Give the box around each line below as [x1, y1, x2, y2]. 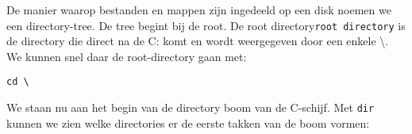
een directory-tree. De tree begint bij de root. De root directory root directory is [6, 17, 406, 33]
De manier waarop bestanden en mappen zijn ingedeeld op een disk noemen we [6, 2, 391, 17]
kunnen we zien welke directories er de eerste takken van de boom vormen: [6, 114, 370, 131]
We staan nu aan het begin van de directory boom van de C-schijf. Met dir [6, 99, 375, 116]
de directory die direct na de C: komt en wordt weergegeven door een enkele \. [6, 33, 389, 49]
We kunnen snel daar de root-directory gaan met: [6, 48, 247, 64]
